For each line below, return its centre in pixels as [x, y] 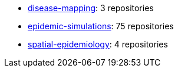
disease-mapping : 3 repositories [91, 8]
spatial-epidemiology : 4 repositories [98, 44]
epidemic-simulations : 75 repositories [101, 26]
